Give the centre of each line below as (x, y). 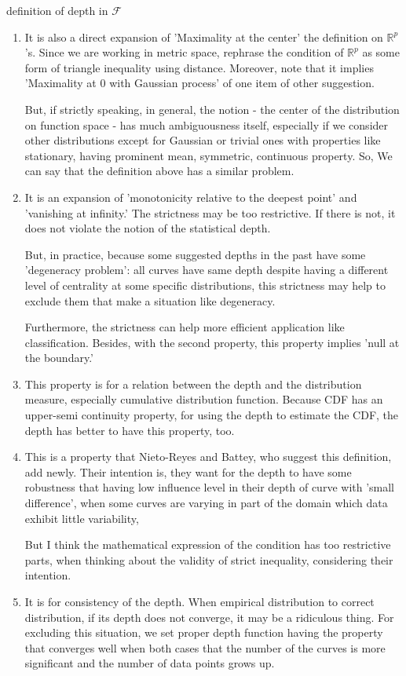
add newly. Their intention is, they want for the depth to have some (188, 471)
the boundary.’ (59, 358)
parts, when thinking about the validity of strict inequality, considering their (209, 559)
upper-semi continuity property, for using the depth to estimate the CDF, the (212, 415)
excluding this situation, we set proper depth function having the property (204, 632)
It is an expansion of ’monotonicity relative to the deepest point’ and (191, 197)
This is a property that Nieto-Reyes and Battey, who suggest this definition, (208, 457)
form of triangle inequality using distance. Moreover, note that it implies (199, 67)
